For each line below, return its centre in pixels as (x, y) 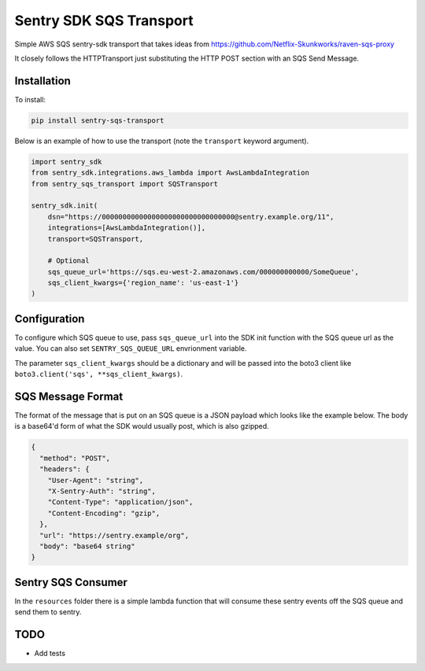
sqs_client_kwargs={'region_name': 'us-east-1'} (143, 283)
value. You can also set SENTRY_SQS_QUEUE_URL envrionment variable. (131, 348)
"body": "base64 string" (87, 546)
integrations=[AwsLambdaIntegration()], (127, 228)
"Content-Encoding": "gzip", (104, 513)
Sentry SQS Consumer (71, 582)
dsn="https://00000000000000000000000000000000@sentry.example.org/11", (191, 217)
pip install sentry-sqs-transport (98, 120)
